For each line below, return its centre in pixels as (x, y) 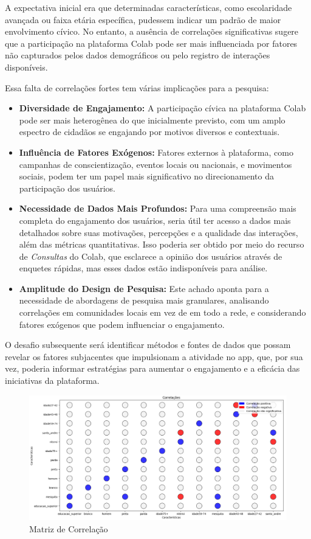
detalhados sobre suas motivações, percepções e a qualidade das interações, (159, 232)
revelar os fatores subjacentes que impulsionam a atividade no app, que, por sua (154, 356)
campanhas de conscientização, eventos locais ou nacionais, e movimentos (155, 164)
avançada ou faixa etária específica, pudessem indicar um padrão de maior (143, 19)
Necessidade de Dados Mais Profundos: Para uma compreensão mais (158, 208)
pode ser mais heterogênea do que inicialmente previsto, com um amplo (152, 120)
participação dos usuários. (67, 188)
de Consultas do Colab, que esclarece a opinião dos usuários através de (151, 256)
